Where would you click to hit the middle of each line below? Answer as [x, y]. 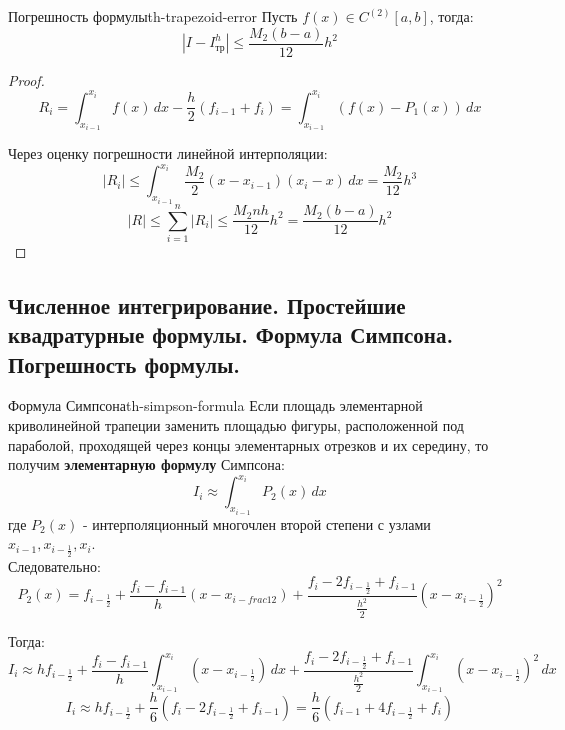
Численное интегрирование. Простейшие [207, 304]
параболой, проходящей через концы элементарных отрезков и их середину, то [248, 444]
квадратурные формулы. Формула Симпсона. [231, 334]
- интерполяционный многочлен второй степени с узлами [256, 523]
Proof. [26, 79]
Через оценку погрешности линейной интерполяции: [168, 153]
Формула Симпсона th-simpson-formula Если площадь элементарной [215, 405]
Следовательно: [54, 565]
